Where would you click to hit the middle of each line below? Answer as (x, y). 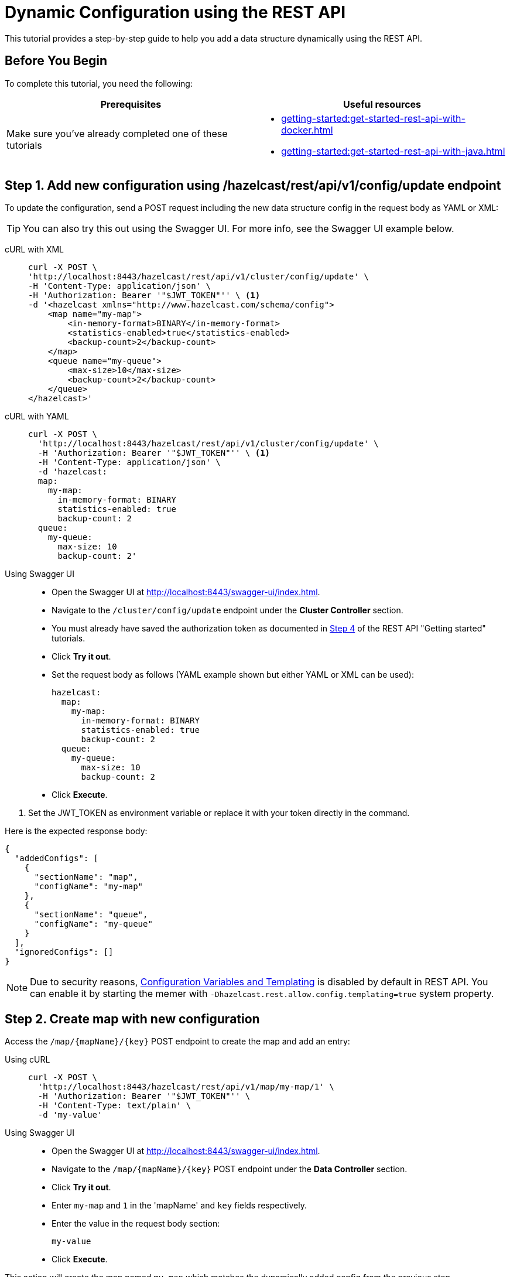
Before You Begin (56, 61)
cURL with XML (35, 250)
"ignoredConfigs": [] (64, 952)
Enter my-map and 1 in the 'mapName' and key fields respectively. (179, 1206)
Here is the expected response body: (76, 831)
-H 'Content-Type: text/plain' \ (114, 1106)
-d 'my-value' (70, 1115)
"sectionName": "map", (86, 877)
